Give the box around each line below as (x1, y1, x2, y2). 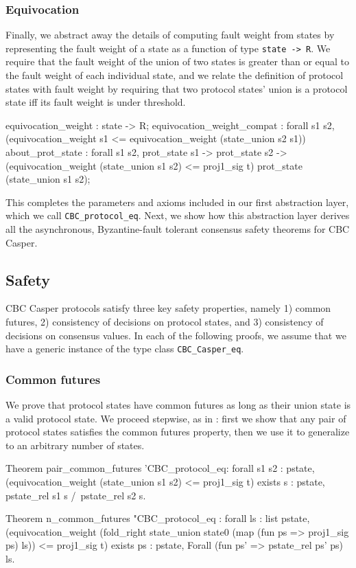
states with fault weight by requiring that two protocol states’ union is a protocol (5, 81, 348, 95)
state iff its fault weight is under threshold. (5, 95, 186, 109)
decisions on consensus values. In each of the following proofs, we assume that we (5, 328, 346, 342)
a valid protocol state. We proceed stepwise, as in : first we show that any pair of (5, 411, 346, 425)
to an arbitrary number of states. (5, 438, 145, 452)
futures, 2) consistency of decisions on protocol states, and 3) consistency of (5, 315, 324, 329)
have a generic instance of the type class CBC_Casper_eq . (5, 341, 244, 356)
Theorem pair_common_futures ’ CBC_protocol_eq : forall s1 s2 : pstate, (5, 461, 315, 475)
